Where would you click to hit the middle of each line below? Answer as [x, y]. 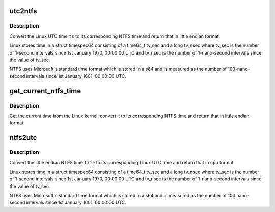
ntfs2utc [23, 138]
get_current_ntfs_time [45, 91]
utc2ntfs [23, 11]
